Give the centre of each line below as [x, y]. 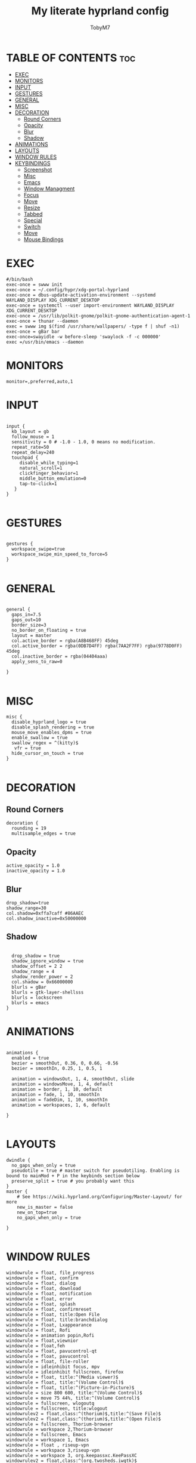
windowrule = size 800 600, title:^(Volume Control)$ [74, 1393]
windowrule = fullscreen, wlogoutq [50, 1403]
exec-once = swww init [34, 285]
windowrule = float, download [44, 1288]
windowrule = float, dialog [41, 1283]
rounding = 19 [29, 828]
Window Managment [49, 189]
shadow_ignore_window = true [48, 961]
